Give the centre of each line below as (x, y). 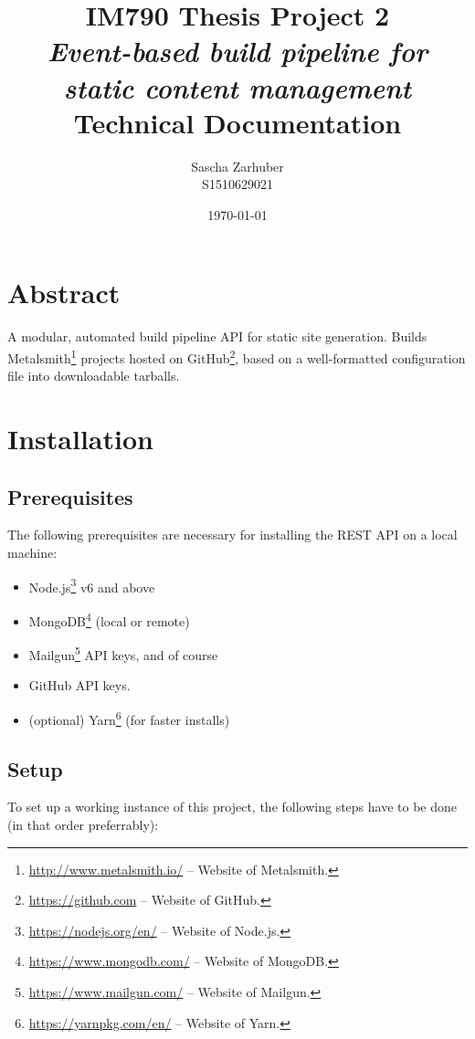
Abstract (64, 293)
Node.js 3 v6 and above (92, 585)
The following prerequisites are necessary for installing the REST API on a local (232, 535)
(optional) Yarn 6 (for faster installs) (129, 718)
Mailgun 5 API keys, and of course (123, 653)
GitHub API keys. (79, 685)
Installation (80, 439)
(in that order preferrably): (83, 824)
